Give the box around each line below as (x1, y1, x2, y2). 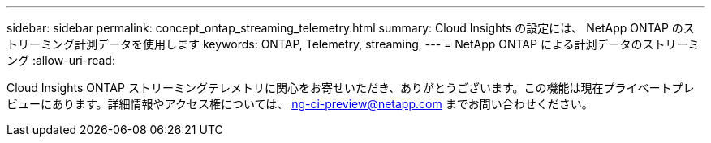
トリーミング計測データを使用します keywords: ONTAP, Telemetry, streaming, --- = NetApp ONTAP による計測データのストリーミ (6, 37, 700, 51)
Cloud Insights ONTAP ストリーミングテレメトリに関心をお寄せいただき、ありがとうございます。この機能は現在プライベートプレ (6, 81, 695, 95)
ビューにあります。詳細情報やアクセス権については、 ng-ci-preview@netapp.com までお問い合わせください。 (6, 97, 593, 111)
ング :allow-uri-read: (6, 53, 115, 67)
